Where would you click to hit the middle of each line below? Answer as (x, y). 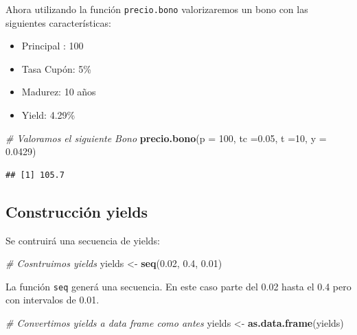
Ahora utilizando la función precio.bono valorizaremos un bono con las (157, 9)
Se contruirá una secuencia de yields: (83, 240)
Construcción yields (77, 211)
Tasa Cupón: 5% (56, 68)
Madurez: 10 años (59, 92)
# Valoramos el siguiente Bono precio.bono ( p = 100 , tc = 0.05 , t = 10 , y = (166, 138)
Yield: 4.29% (48, 115)
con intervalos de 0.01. (53, 300)
